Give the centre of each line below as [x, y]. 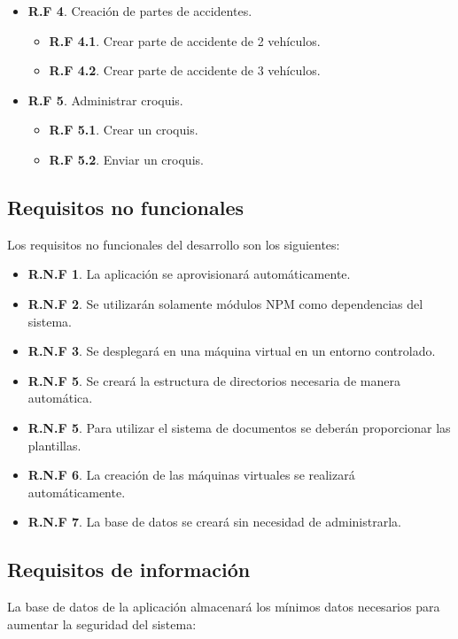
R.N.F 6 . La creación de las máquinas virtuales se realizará [191, 475]
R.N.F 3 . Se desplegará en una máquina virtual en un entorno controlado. [232, 351]
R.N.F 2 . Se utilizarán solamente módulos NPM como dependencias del [225, 303]
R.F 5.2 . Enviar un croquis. [126, 159]
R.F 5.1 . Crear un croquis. [124, 130]
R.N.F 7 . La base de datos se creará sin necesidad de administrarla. [214, 522]
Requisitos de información [129, 570]
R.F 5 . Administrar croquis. [105, 100]
